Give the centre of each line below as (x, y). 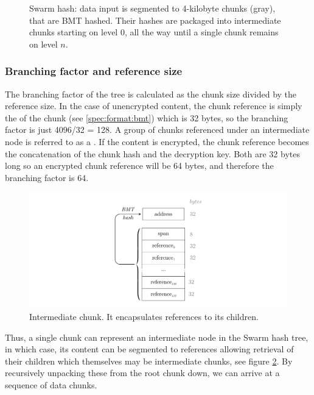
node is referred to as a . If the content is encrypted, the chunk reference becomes (157, 141)
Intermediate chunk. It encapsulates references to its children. (144, 316)
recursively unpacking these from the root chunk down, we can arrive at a (142, 373)
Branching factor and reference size (94, 71)
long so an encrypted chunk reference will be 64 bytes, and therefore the (139, 165)
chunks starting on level (74, 32)
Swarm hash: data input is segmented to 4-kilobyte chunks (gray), (152, 8)
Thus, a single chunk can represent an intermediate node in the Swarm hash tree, (157, 337)
